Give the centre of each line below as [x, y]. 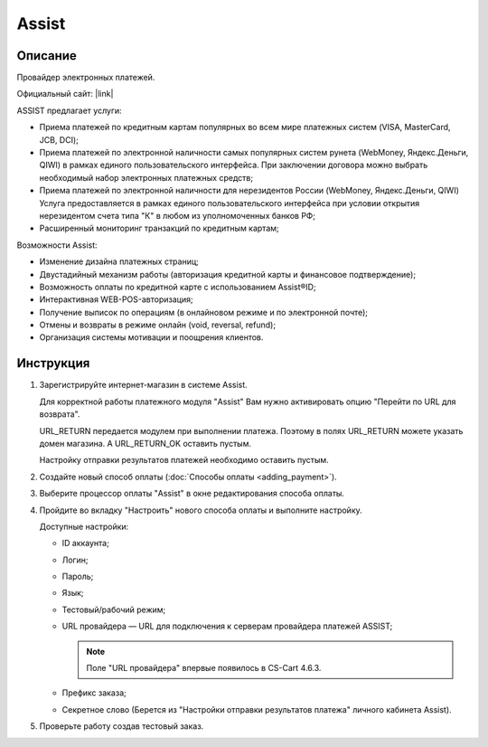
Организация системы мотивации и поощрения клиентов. [151, 337]
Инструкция [53, 363]
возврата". [60, 414]
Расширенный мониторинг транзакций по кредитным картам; [159, 228]
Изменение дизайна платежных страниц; [119, 261]
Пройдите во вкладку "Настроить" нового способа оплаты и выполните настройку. [201, 510]
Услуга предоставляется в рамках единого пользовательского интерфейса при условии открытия [230, 203]
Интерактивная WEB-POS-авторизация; [116, 299]
